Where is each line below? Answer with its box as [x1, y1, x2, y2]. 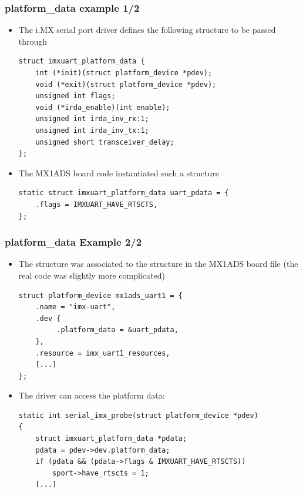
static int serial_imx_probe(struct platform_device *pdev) [18, 411, 258, 420]
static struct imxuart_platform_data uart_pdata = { [18, 189, 229, 198]
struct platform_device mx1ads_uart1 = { [18, 291, 183, 300]
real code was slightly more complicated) [18, 269, 165, 281]
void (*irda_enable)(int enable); [35, 103, 170, 112]
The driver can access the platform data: [18, 389, 165, 401]
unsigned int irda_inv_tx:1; [35, 126, 149, 135]
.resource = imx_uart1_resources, [35, 349, 170, 357]
